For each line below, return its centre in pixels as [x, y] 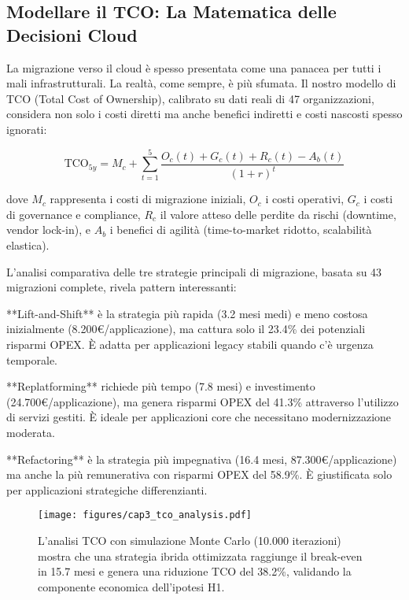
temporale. [32, 359]
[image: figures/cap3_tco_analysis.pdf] [145, 515]
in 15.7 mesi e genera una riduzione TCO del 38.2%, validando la [195, 571]
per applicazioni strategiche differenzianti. [107, 489]
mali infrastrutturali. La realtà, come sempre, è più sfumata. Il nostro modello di [201, 83]
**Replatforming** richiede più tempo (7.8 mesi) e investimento [161, 386]
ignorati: [27, 129]
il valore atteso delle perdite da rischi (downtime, [278, 214]
